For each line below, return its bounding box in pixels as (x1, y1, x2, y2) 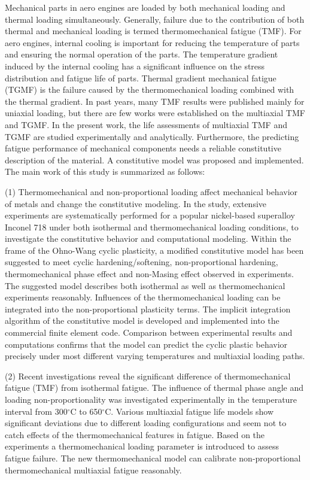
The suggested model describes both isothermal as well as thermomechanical (5, 279, 285, 291)
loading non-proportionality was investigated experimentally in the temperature (5, 393, 297, 405)
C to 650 (70, 405, 102, 417)
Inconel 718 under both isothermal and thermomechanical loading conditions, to (5, 220, 299, 233)
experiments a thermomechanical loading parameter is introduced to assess (5, 440, 279, 452)
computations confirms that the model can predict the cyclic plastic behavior (5, 338, 288, 350)
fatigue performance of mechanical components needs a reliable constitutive (5, 142, 281, 154)
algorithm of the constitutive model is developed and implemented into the (5, 314, 279, 327)
